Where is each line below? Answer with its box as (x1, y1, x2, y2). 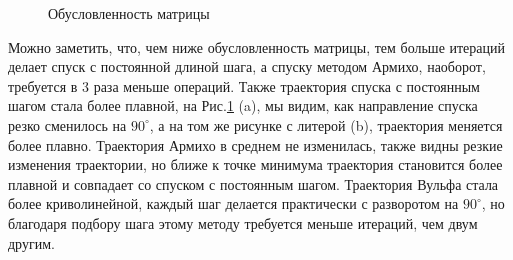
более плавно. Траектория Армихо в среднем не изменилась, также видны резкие (8, 134, 503, 155)
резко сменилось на (8, 114, 127, 135)
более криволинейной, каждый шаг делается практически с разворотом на (8, 193, 459, 214)
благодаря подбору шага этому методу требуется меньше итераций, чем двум (8, 212, 478, 233)
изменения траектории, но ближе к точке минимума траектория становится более (8, 154, 503, 175)
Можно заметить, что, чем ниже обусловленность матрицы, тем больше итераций (8, 36, 506, 57)
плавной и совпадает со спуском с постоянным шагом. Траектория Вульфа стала (8, 173, 499, 194)
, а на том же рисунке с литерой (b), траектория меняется (149, 114, 503, 135)
